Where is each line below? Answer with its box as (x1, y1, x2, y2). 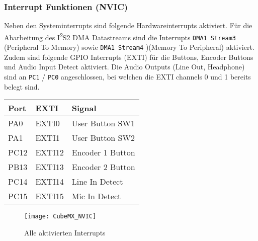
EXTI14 (35, 176, 64, 188)
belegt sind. (4, 81, 40, 92)
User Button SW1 (71, 117, 135, 129)
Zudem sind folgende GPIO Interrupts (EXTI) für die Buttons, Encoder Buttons (4, 51, 253, 62)
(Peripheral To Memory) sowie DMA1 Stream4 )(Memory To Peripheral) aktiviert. (4, 42, 254, 52)
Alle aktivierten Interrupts (24, 227, 106, 237)
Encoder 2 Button (71, 161, 135, 173)
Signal (71, 102, 97, 114)
